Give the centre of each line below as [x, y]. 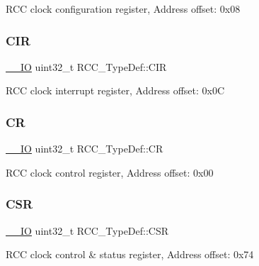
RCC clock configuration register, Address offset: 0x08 [123, 9]
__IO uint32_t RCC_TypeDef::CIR [86, 66]
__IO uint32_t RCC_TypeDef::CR [85, 149]
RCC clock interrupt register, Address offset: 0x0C [115, 90]
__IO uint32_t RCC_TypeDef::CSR [87, 230]
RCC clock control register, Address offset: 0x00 [110, 172]
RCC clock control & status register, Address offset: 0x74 [130, 254]
